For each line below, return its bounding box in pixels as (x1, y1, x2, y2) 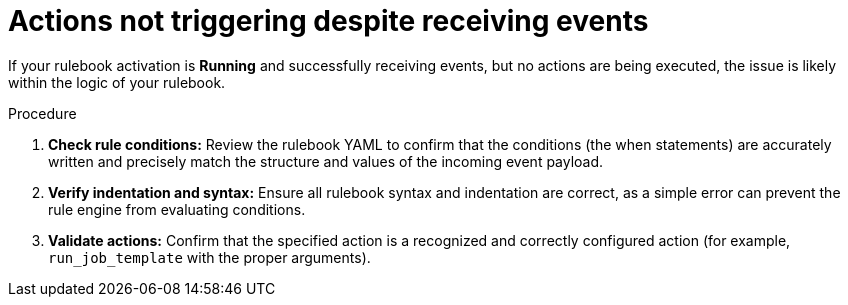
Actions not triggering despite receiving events (8, 4, 649, 38)
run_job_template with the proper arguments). (48, 248, 371, 266)
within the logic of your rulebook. (8, 73, 226, 91)
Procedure (8, 104, 77, 122)
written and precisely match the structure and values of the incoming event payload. (48, 152, 604, 170)
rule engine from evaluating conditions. (48, 200, 306, 218)
